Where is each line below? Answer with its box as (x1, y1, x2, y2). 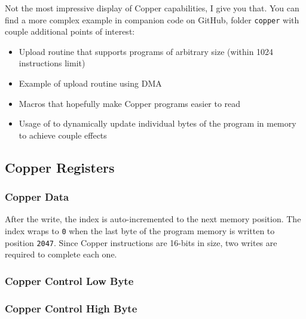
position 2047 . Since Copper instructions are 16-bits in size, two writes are (5, 236, 277, 249)
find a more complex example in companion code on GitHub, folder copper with (5, 13, 299, 26)
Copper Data (5, 189, 69, 204)
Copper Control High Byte (5, 300, 137, 315)
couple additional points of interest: (5, 25, 135, 38)
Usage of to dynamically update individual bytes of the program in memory (19, 117, 296, 130)
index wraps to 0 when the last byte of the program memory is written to (5, 225, 275, 237)
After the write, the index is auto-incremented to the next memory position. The (5, 213, 301, 225)
